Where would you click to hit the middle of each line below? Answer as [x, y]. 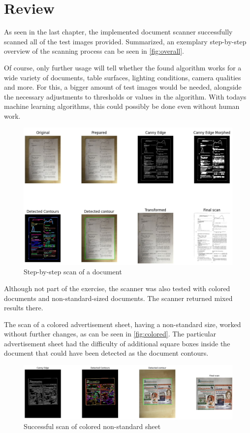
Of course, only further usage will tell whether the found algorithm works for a [123, 67]
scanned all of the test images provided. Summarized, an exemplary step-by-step [125, 41]
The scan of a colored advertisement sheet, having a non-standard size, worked [123, 324]
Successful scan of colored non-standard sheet [92, 426]
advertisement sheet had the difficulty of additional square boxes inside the [117, 343]
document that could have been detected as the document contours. [106, 353]
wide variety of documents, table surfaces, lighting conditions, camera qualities [123, 77]
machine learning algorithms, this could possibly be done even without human [122, 106]
